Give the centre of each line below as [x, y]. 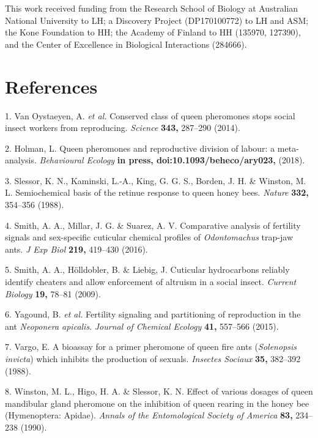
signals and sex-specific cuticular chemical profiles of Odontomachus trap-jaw [149, 237]
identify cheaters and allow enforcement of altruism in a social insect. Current [151, 282]
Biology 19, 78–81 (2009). [53, 293]
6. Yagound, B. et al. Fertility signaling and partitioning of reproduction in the [153, 314]
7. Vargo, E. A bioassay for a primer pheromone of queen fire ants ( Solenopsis [151, 347]
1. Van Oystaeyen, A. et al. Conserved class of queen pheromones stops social [150, 115]
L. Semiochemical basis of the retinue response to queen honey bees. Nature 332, [157, 192]
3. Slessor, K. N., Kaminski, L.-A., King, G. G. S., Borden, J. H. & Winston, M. [156, 180]
